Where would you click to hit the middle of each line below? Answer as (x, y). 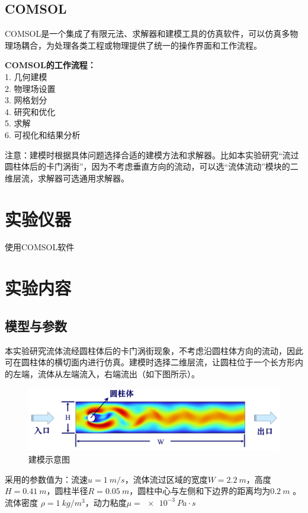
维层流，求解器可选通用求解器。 (67, 178)
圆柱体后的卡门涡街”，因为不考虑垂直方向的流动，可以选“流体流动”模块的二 (152, 166)
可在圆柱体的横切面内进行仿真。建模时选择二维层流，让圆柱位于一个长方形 (150, 362)
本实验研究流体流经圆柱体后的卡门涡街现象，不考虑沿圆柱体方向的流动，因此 (154, 350)
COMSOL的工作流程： (50, 65)
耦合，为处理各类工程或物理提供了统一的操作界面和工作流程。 (141, 45)
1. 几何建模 (26, 76)
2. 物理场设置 (30, 88)
